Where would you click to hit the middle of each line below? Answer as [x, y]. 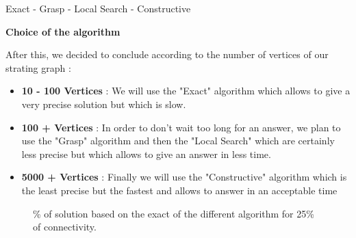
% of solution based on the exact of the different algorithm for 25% [174, 213]
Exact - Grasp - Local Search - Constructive [98, 8]
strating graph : [38, 67]
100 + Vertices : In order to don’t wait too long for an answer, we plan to [181, 127]
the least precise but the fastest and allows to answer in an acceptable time [179, 190]
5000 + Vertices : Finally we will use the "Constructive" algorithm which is [184, 177]
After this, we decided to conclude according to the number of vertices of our [167, 54]
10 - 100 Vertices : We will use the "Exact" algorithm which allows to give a [186, 91]
